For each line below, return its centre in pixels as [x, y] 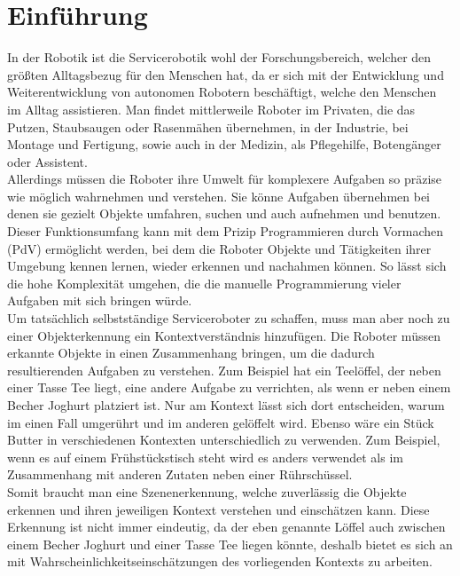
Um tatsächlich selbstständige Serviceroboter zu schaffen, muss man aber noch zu [229, 318]
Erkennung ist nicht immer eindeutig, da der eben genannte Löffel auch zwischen [226, 527]
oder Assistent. [47, 161]
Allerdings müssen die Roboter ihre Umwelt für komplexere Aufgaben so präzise [225, 179]
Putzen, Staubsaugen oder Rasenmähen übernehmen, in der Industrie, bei [208, 126]
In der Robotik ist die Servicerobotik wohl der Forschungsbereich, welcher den [219, 57]
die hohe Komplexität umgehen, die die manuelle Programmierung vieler [204, 283]
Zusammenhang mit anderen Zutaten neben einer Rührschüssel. [180, 474]
